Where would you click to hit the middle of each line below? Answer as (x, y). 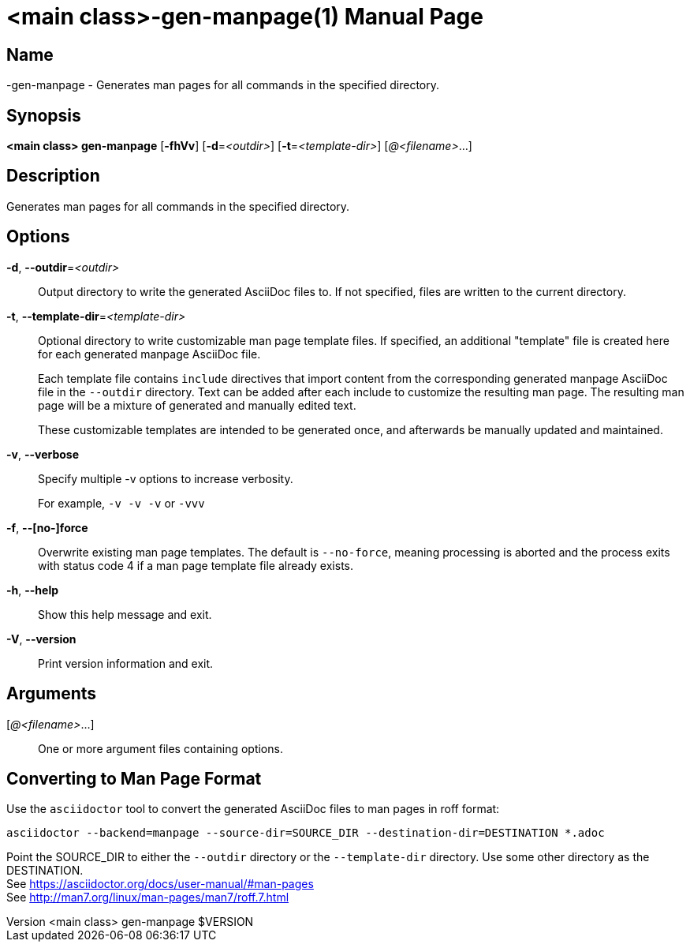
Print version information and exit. (126, 663)
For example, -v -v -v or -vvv (121, 503)
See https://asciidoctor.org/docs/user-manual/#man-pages (160, 884)
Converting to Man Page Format (134, 778)
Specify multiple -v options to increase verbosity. (166, 478)
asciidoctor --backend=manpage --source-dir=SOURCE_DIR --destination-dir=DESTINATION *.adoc (306, 833)
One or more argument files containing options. (160, 748)
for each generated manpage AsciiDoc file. (149, 354)
